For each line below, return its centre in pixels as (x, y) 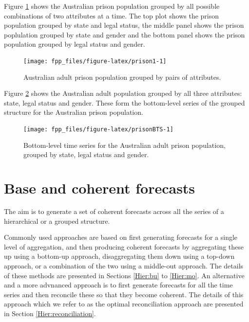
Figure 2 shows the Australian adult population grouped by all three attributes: (123, 93)
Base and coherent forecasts (100, 188)
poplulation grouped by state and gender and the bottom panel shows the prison (124, 34)
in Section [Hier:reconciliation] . (50, 313)
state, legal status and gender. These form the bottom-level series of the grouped (124, 102)
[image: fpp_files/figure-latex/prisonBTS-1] (98, 129)
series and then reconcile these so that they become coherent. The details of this (124, 294)
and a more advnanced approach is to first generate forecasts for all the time (118, 285)
